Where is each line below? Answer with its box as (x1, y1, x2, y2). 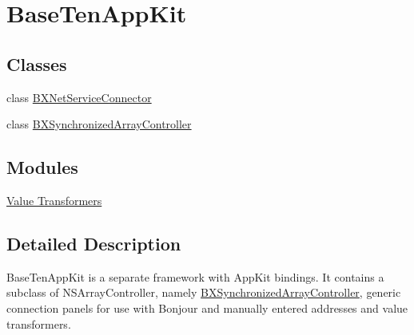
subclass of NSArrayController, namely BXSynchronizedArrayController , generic (6, 284, 401, 301)
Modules (6, 155, 78, 179)
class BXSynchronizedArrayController (6, 116, 192, 132)
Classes (6, 51, 67, 76)
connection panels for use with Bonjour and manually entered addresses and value (6, 299, 408, 316)
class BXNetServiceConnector (6, 89, 152, 105)
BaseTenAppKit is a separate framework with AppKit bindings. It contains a (6, 268, 384, 285)
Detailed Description (6, 231, 181, 255)
